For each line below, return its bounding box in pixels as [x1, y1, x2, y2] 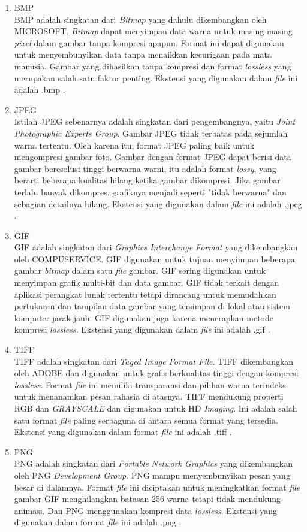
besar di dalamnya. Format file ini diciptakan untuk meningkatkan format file [14, 480, 300, 493]
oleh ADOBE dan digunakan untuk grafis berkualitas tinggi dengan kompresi [14, 367, 299, 379]
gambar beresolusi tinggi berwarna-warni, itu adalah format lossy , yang [14, 162, 276, 174]
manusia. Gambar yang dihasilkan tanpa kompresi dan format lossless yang [14, 59, 291, 72]
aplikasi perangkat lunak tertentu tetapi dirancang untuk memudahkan [14, 288, 276, 300]
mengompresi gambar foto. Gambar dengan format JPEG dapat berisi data [14, 150, 291, 163]
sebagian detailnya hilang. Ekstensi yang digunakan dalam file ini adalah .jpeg [14, 197, 302, 210]
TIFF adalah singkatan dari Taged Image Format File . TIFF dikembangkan [14, 355, 294, 367]
